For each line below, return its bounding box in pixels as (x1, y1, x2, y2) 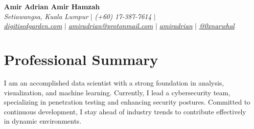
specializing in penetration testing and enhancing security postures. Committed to (4, 97, 251, 107)
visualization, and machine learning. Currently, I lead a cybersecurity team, (4, 87, 231, 97)
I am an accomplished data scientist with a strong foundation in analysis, (4, 77, 224, 87)
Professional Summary (4, 49, 158, 69)
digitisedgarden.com (4, 21, 62, 31)
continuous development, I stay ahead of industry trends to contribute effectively (4, 106, 246, 116)
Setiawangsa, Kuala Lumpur (4, 11, 89, 21)
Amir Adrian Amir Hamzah (4, 1, 100, 11)
